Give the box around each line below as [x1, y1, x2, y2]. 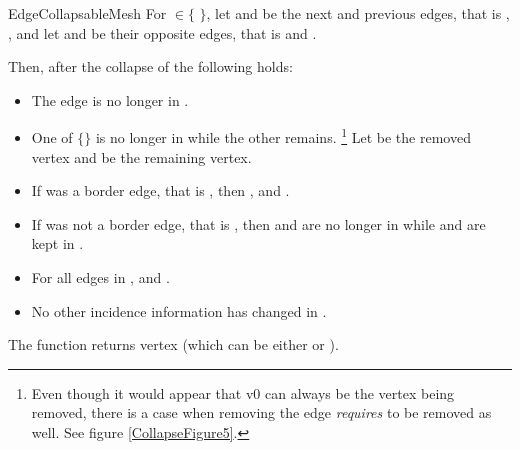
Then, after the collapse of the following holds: [8, 56, 293, 77]
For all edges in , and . [31, 267, 170, 287]
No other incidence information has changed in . [31, 300, 327, 321]
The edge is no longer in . [31, 89, 189, 110]
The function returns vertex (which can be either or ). [8, 334, 339, 355]
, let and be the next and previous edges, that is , [206, 3, 510, 23]
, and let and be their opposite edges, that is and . [8, 22, 317, 43]
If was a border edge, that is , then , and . [31, 180, 290, 201]
